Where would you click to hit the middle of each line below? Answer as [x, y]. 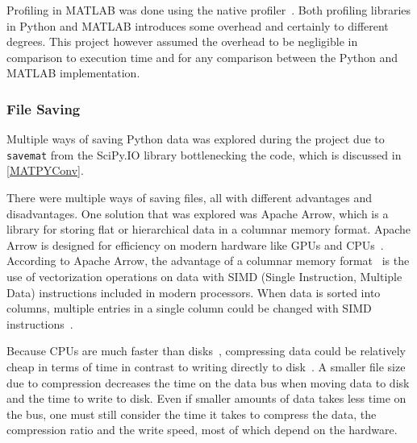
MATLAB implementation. [73, 73]
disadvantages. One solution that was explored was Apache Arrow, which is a [198, 213]
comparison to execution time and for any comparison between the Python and [202, 57]
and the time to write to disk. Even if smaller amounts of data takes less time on [206, 398]
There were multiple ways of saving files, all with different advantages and [190, 198]
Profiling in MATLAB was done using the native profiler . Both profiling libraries [209, 10]
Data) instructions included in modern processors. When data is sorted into [194, 292]
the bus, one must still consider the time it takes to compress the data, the [192, 414]
